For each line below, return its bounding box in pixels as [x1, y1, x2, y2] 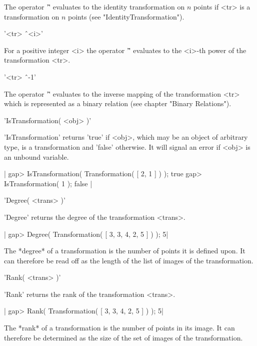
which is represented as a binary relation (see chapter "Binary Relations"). [4, 98, 231, 109]
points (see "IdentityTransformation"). [67, 11, 184, 22]
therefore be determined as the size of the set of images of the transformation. [4, 332, 243, 342]
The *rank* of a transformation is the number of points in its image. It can [4, 322, 235, 333]
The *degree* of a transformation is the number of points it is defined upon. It [4, 245, 245, 256]
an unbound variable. [4, 151, 69, 162]
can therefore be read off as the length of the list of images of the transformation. [4, 255, 253, 265]
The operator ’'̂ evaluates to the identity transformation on [4, 2, 185, 12]
